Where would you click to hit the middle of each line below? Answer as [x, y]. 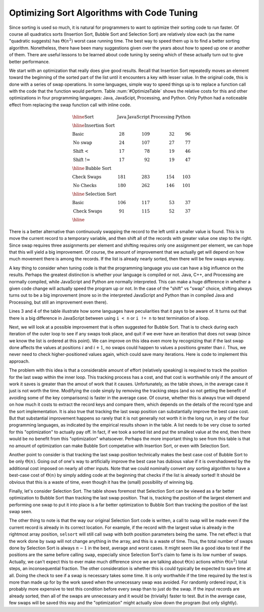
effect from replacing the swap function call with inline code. [70, 105]
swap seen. [21, 512]
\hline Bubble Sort [92, 168]
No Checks [85, 186]
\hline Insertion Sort [93, 126]
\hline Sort [83, 117]
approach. [19, 361]
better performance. [29, 62]
